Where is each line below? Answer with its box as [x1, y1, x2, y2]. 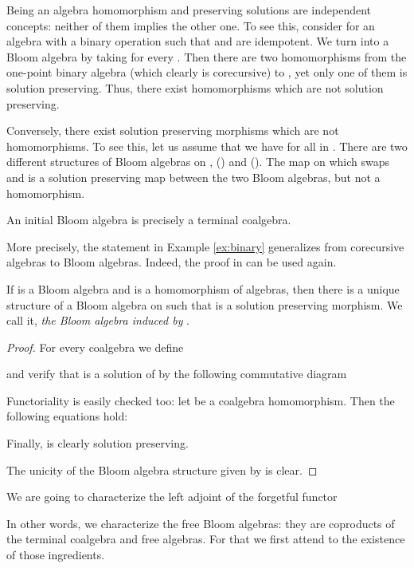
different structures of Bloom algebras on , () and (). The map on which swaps [6, 153, 389, 170]
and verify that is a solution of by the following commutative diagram [6, 365, 347, 382]
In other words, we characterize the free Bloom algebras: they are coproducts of [6, 515, 395, 531]
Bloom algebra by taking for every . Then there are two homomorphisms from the [6, 48, 407, 65]
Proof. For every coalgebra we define [6, 338, 184, 355]
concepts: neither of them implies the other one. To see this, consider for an [6, 17, 375, 34]
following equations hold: [6, 408, 128, 424]
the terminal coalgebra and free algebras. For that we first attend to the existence [6, 531, 405, 547]
